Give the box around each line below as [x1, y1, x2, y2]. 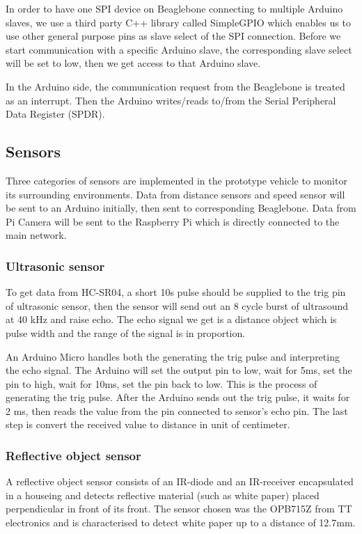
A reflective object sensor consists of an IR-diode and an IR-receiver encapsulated [6, 474, 354, 489]
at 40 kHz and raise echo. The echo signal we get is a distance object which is [6, 312, 337, 327]
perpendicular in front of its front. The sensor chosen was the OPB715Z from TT [6, 501, 352, 516]
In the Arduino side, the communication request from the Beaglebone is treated [6, 79, 345, 93]
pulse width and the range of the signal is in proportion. [6, 325, 246, 340]
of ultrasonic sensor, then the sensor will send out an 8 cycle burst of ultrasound [6, 298, 348, 313]
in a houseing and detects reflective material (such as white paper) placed [6, 487, 320, 502]
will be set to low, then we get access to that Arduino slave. [6, 56, 261, 70]
